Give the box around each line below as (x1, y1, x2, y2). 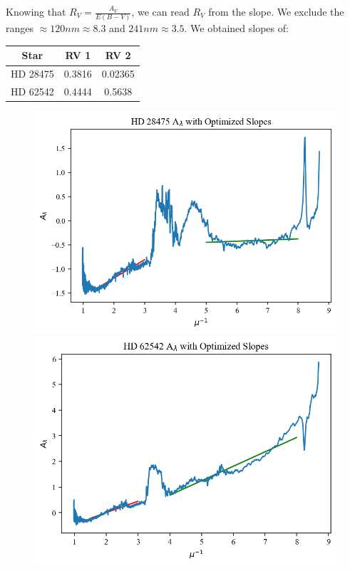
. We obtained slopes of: (184, 21, 289, 36)
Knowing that (6, 4, 66, 19)
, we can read (131, 4, 190, 19)
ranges (6, 21, 34, 36)
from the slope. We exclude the (208, 4, 344, 19)
